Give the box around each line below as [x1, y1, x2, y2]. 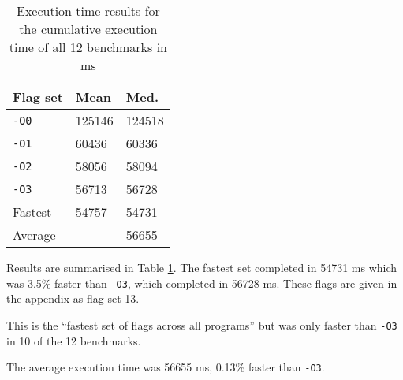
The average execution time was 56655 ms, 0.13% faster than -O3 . [6, 359, 325, 375]
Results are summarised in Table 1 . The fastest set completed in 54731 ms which [6, 259, 397, 275]
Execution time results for [17, 2, 160, 20]
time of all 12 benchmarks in [9, 38, 167, 56]
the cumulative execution [19, 20, 158, 38]
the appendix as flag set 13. [6, 290, 140, 307]
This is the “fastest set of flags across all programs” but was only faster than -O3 [6, 316, 397, 333]
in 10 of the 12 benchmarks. [6, 332, 141, 348]
